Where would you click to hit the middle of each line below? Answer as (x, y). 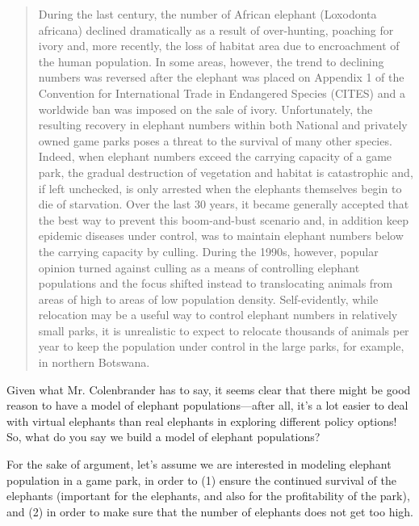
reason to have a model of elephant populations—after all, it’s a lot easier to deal (207, 405)
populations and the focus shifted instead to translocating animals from (216, 283)
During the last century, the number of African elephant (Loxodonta (207, 14)
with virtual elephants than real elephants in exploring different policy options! (202, 421)
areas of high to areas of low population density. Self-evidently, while (208, 299)
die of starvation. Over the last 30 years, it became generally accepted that (224, 204)
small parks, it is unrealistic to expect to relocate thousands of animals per (224, 330)
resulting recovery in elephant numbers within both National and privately (223, 125)
